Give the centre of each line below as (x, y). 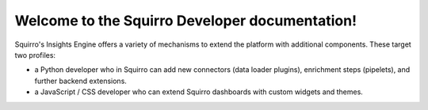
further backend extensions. (80, 81)
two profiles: (35, 55)
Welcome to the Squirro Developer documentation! (185, 21)
